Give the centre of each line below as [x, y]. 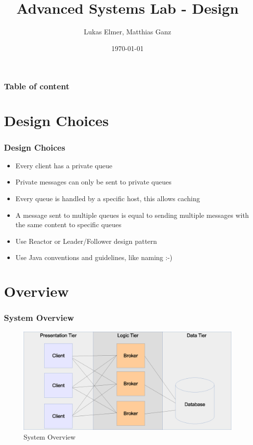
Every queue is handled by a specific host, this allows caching [108, 198]
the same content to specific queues [68, 224]
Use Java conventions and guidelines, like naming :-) [94, 257]
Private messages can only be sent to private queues [93, 182]
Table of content [37, 86]
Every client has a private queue [64, 165]
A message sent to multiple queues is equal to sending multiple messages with [132, 215]
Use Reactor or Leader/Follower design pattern [86, 241]
